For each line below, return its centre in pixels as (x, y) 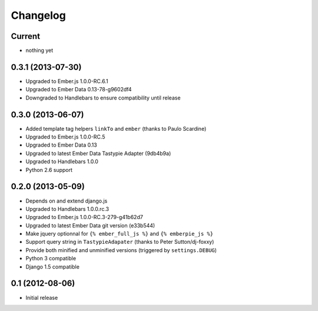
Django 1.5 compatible (52, 267)
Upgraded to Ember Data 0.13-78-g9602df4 (79, 90)
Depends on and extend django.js (67, 201)
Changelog (38, 15)
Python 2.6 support (49, 170)
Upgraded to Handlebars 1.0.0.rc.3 (67, 209)
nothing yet (39, 51)
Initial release (42, 297)
